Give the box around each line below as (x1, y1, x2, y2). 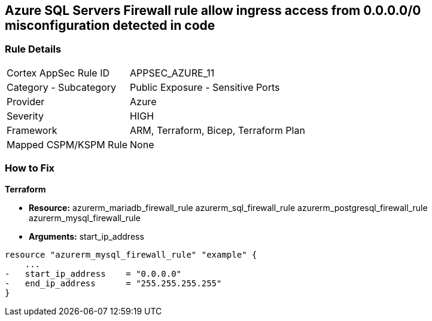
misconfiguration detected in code (5, 18, 215, 33)
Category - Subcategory (7, 81, 116, 93)
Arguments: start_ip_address (29, 231, 144, 241)
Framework (7, 124, 57, 136)
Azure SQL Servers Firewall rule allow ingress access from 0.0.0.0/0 (5, 3, 421, 18)
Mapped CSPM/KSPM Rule (7, 138, 128, 151)
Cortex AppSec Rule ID (7, 66, 110, 79)
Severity (7, 109, 44, 122)
